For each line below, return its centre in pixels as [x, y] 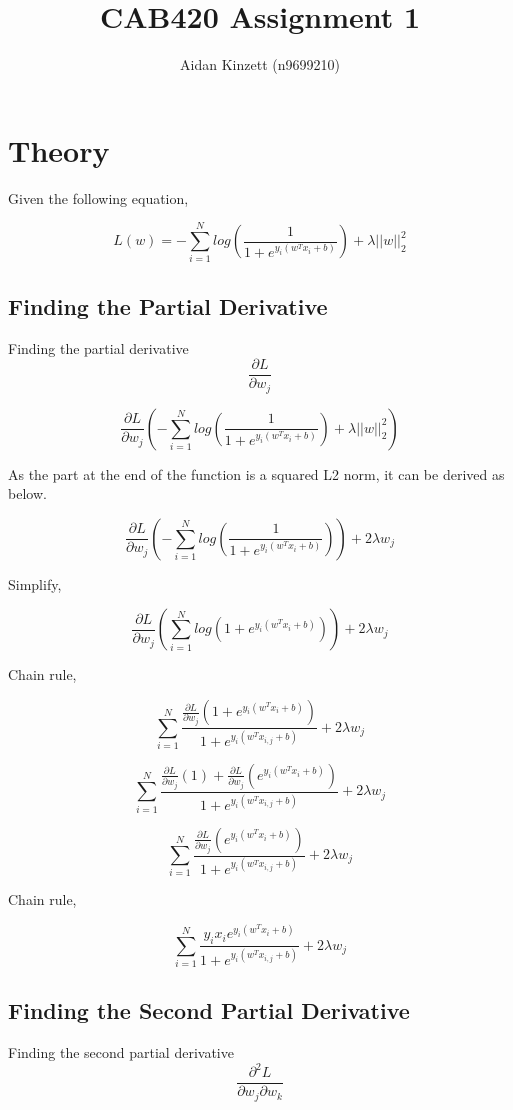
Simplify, [35, 583]
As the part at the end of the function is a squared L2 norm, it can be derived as [256, 473]
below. [27, 493]
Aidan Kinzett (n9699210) [260, 64]
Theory [59, 149]
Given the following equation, [98, 197]
